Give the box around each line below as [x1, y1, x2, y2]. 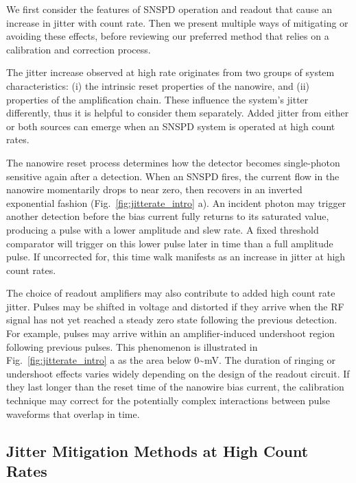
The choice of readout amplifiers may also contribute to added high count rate [6, 286, 335, 300]
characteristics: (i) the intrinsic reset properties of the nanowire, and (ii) [6, 78, 310, 92]
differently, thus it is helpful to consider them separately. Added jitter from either [6, 106, 349, 120]
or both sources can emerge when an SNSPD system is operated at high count [6, 119, 335, 133]
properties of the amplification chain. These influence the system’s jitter [6, 92, 309, 106]
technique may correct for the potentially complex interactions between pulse [6, 393, 331, 408]
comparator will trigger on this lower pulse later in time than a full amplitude [6, 236, 333, 250]
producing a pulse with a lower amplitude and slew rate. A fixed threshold [6, 222, 319, 236]
